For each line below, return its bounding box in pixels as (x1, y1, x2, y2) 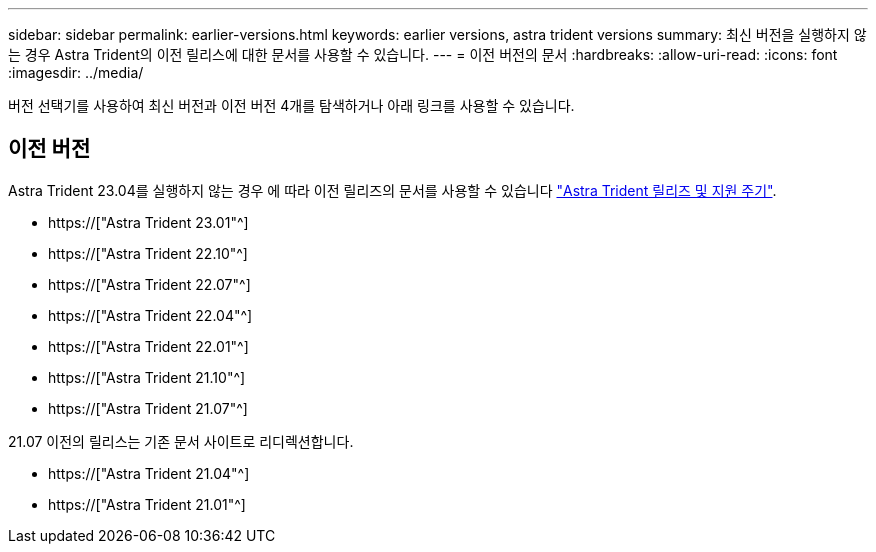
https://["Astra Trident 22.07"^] (48, 275, 251, 293)
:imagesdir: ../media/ (8, 64, 144, 81)
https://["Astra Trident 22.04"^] (48, 306, 253, 324)
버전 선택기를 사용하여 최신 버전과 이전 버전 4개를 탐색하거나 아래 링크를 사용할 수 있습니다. (8, 97, 575, 114)
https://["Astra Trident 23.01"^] (48, 213, 249, 231)
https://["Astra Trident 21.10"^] (48, 368, 246, 386)
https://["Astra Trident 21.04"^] (48, 464, 250, 482)
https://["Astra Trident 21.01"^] (48, 495, 246, 513)
